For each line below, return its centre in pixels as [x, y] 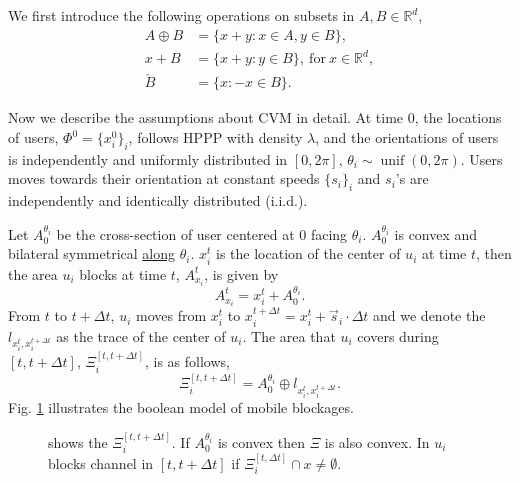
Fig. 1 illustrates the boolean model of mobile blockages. [181, 407]
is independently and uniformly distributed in [148, 158]
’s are [412, 178]
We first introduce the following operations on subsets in [181, 15]
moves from [171, 315]
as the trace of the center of [141, 335]
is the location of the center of [308, 253]
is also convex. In [377, 441]
